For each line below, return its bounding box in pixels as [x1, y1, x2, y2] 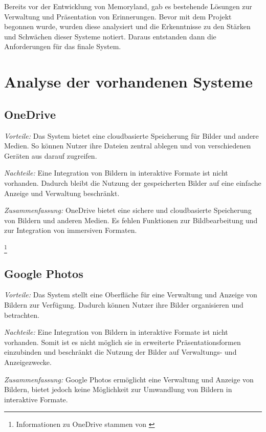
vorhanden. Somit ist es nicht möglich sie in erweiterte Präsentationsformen [4, 336, 241, 347]
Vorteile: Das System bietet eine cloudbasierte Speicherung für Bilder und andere [4, 130, 259, 141]
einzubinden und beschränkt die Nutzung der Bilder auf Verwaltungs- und [4, 347, 237, 357]
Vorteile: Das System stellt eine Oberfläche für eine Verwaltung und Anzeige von [4, 289, 257, 300]
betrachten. [4, 309, 39, 320]
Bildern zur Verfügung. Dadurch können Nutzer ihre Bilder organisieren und [4, 299, 243, 310]
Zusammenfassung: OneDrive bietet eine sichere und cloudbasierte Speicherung [4, 205, 252, 215]
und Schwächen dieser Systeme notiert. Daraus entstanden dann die [4, 31, 216, 41]
